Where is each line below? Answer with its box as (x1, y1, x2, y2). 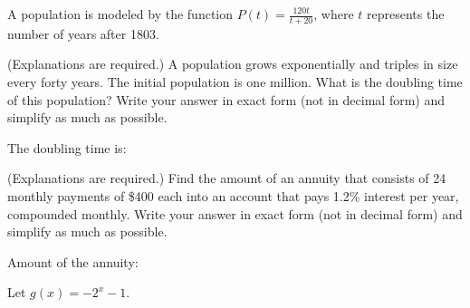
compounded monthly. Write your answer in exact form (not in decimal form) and (7, 204, 463, 223)
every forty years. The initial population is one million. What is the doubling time (7, 72, 463, 91)
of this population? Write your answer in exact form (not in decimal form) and (7, 90, 445, 109)
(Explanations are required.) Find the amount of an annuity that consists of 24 (7, 168, 446, 188)
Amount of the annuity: (7, 252, 139, 271)
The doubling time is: (7, 138, 127, 157)
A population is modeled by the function (7, 5, 234, 23)
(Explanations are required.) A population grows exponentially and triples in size (7, 54, 458, 73)
